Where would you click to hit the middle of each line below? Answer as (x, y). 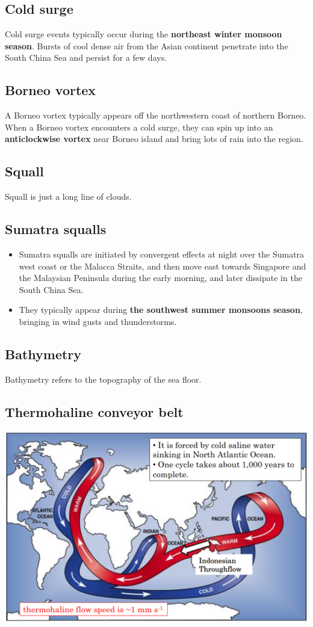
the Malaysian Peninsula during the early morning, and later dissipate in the (160, 278)
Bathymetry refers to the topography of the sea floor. (103, 379)
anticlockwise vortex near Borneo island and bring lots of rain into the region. (154, 139)
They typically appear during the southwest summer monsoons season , (161, 310)
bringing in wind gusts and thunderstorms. (98, 321)
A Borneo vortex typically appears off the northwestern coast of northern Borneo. (156, 115)
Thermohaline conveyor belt (94, 411)
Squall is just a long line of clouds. (68, 196)
